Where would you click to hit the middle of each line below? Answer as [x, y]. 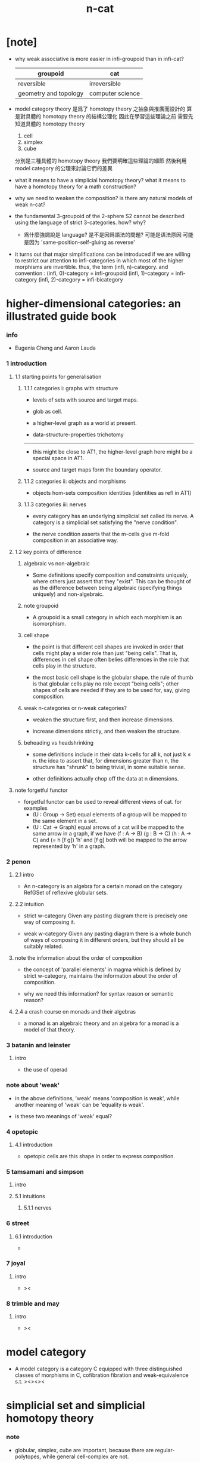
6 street [18, 1223]
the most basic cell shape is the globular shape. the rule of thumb [113, 677]
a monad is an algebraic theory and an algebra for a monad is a [101, 1023]
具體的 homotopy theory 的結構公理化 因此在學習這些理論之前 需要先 [109, 116]
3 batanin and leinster [38, 1045]
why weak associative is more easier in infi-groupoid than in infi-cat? [99, 59]
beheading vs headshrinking [59, 742]
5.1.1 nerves [37, 1208]
